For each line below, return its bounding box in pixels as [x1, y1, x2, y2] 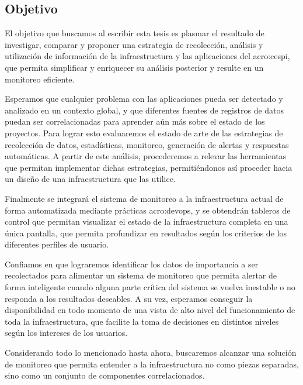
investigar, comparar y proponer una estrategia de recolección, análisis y [5, 38, 263, 50]
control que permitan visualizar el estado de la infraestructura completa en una [5, 215, 288, 228]
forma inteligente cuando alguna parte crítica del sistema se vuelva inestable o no [5, 281, 295, 293]
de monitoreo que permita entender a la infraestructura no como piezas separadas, [5, 357, 299, 370]
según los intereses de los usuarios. [5, 326, 128, 339]
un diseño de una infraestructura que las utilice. [5, 173, 176, 185]
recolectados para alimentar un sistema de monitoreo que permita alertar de [5, 269, 277, 281]
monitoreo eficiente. [5, 73, 75, 85]
